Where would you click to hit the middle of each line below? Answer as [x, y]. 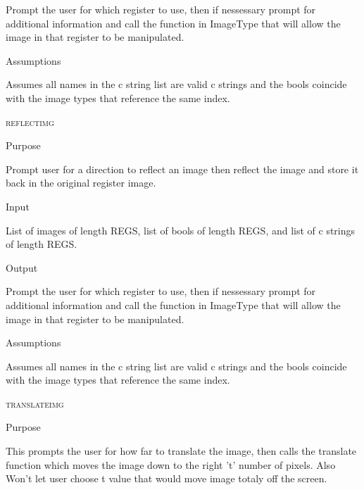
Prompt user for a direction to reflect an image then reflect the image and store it [182, 169]
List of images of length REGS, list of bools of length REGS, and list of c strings [181, 230]
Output [22, 267]
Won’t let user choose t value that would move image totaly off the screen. [167, 478]
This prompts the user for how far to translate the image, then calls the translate [181, 451]
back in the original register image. [81, 183]
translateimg [35, 403]
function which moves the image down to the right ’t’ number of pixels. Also [171, 464]
